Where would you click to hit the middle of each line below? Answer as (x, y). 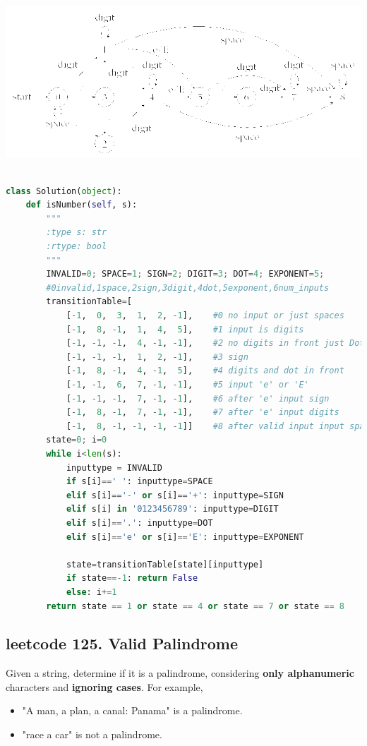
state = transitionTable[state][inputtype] (165, 564)
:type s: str (77, 233)
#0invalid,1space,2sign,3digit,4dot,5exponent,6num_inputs (188, 288)
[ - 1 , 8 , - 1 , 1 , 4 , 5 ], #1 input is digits (185, 329)
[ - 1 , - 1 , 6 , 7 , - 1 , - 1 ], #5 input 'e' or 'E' (187, 385)
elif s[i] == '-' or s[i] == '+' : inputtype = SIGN (175, 495)
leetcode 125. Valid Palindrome (122, 643)
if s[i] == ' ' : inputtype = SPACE (139, 482)
